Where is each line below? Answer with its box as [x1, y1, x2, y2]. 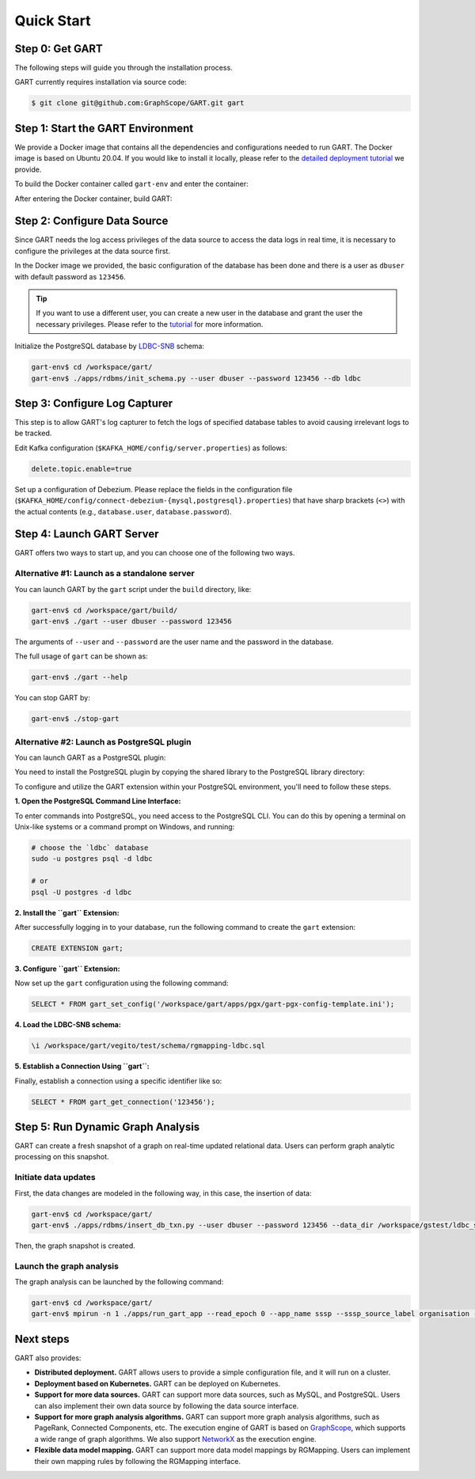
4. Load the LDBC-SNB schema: [14, 1020, 122, 1030]
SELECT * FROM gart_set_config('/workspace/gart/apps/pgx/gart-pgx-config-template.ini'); [31, 999, 395, 1009]
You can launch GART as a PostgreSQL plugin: [14, 753, 166, 763]
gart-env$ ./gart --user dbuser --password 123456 [31, 616, 233, 625]
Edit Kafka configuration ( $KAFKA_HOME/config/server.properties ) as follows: [14, 443, 288, 453]
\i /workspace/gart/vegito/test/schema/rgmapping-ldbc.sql [31, 1041, 265, 1050]
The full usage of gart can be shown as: [14, 651, 148, 661]
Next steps [14, 1332, 70, 1345]
